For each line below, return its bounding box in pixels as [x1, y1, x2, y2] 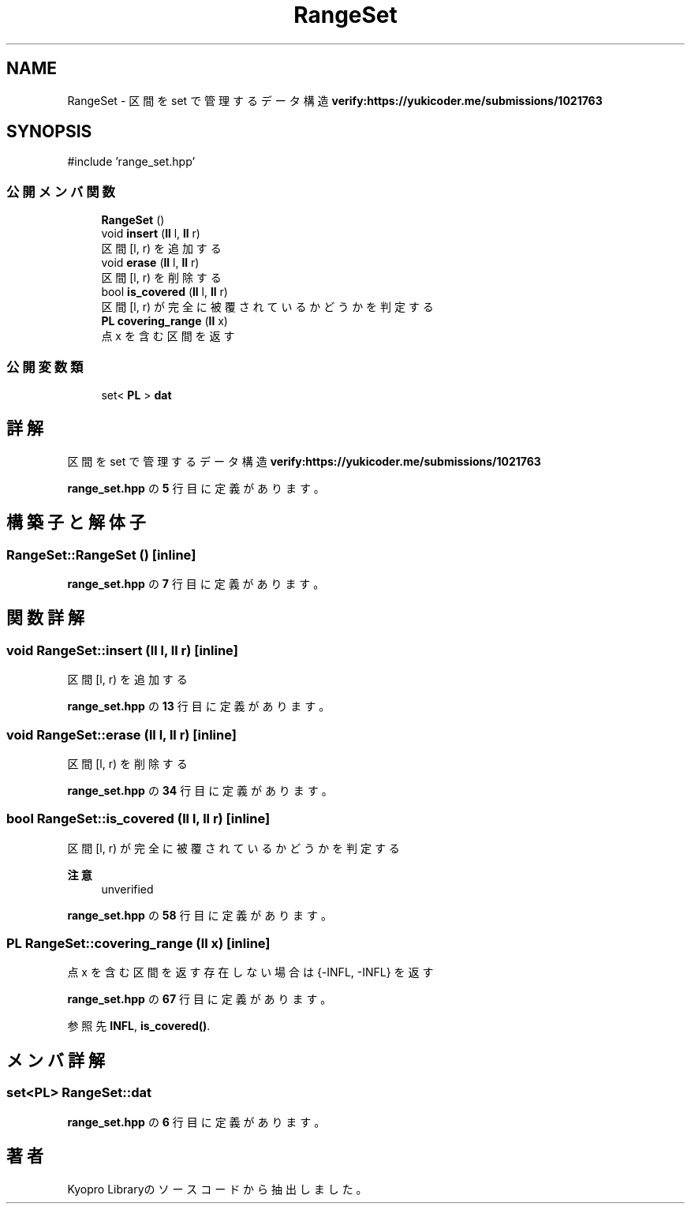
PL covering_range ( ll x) [101, 314, 228, 328]
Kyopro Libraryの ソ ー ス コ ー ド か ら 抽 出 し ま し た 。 [67, 1182, 368, 1196]
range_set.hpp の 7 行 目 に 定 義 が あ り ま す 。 [67, 577, 325, 590]
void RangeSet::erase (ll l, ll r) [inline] [6, 726, 237, 743]
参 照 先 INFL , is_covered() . [67, 1019, 211, 1033]
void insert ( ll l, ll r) [101, 227, 200, 241]
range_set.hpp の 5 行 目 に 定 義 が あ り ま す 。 [67, 481, 325, 495]
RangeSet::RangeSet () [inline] [6, 546, 196, 563]
